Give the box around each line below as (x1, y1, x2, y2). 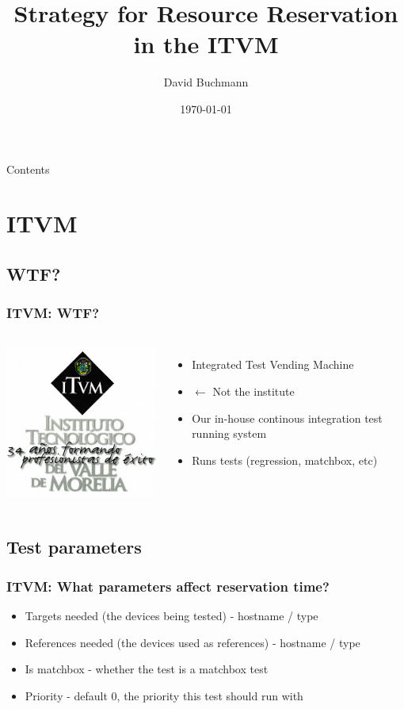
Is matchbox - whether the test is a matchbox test (25, 661, 269, 677)
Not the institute (212, 383, 295, 400)
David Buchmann (163, 74, 249, 90)
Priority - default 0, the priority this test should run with (25, 687, 303, 703)
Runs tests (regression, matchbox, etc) (192, 451, 378, 468)
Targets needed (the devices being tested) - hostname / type (25, 607, 318, 623)
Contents (6, 160, 50, 177)
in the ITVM (133, 28, 279, 60)
